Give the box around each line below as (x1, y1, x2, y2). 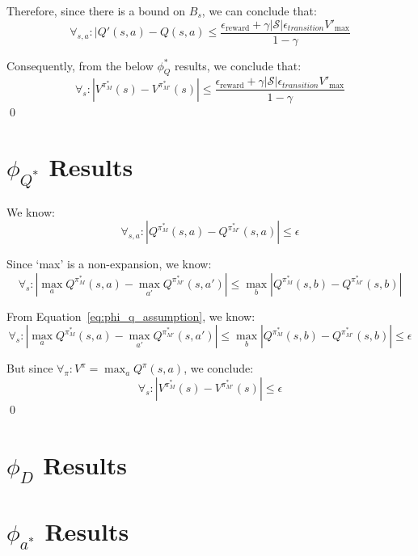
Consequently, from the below (6, 57, 154, 74)
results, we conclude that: (174, 57, 302, 74)
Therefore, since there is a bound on (6, 2, 186, 19)
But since (6, 360, 53, 377)
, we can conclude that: (201, 2, 317, 19)
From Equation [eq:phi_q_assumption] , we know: (6, 307, 255, 324)
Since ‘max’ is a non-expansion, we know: (6, 255, 212, 272)
